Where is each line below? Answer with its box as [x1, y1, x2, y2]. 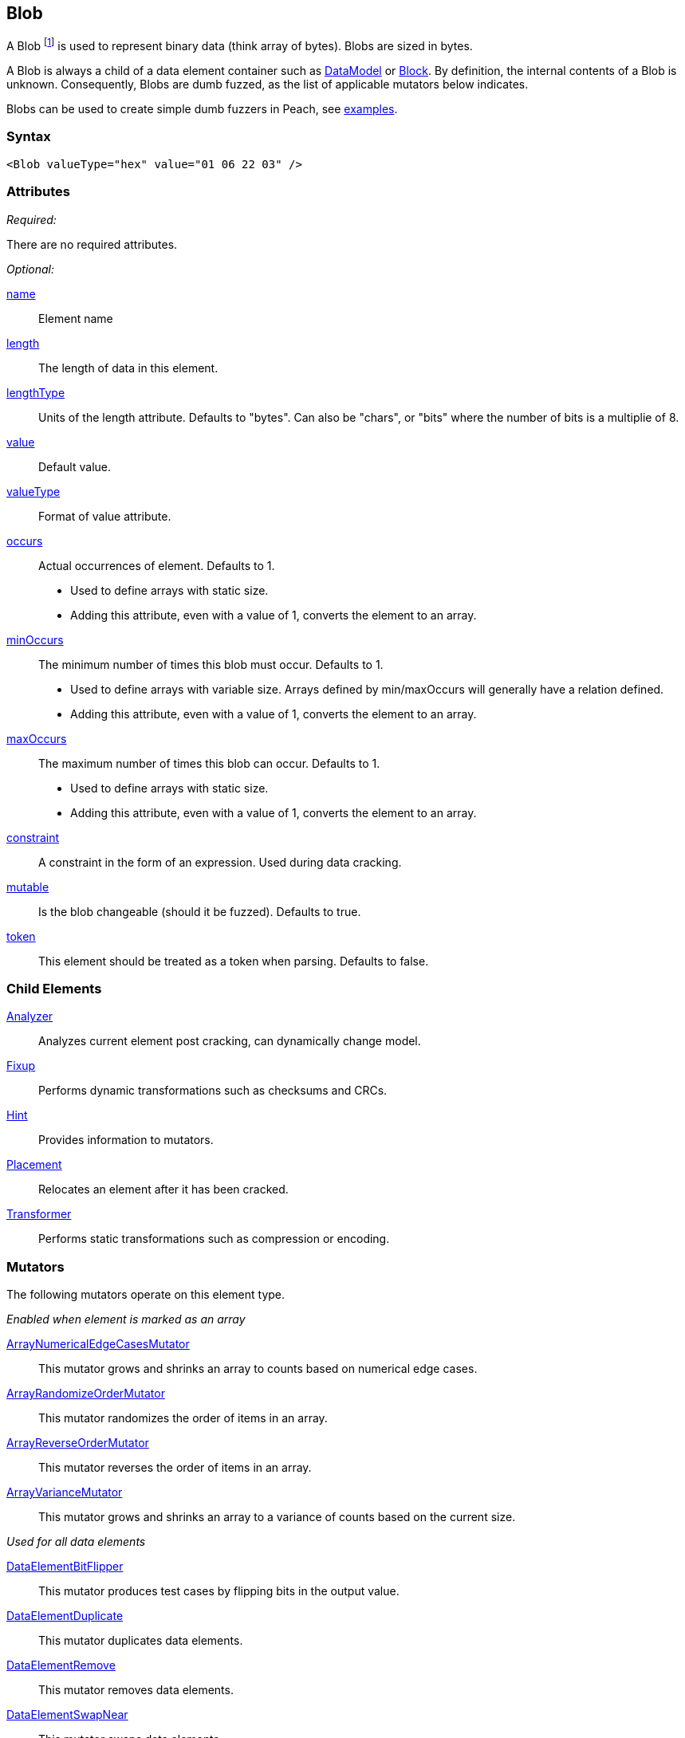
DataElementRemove [6, 1658, 116, 1673]
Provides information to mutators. [38, 1133, 214, 1147]
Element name [38, 311, 113, 325]
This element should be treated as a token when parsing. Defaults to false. [38, 954, 429, 968]
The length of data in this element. [38, 360, 218, 375]
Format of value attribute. [38, 509, 171, 523]
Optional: [6, 261, 54, 276]
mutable [6, 879, 49, 894]
